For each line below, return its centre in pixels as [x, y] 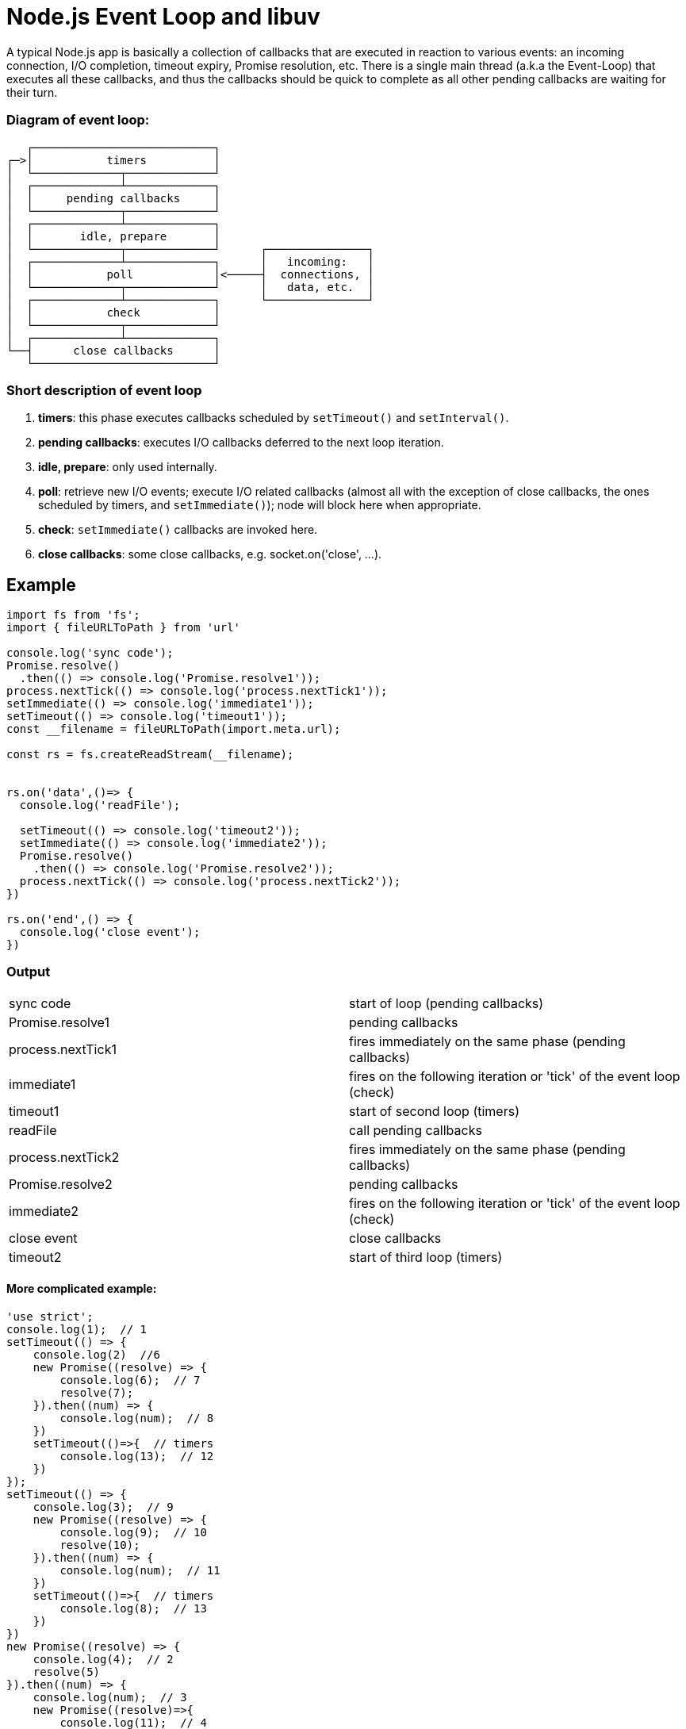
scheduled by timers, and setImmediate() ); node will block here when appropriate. [260, 505]
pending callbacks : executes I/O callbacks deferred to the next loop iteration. [241, 443]
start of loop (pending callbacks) [446, 1003]
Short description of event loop [104, 390]
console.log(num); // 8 [137, 1418]
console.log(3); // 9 [103, 1507]
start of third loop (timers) [426, 1257]
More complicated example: [82, 1289]
